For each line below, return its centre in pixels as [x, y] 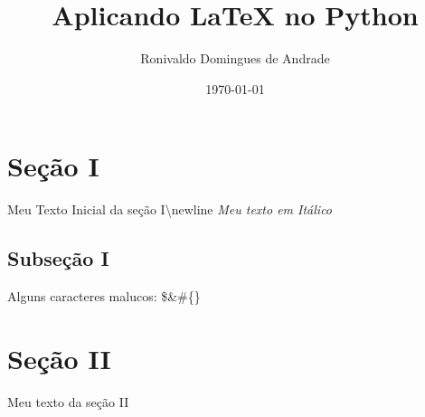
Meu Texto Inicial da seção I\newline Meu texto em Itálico [170, 209]
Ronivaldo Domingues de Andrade [235, 58]
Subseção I [58, 258]
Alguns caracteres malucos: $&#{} [104, 296]
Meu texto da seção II [68, 401]
